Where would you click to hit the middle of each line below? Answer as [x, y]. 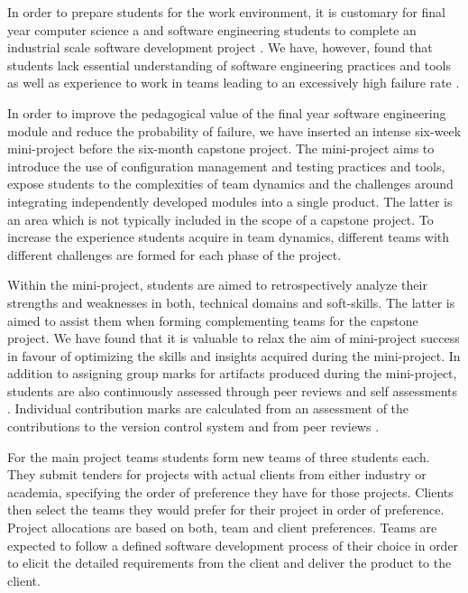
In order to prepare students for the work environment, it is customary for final [227, 12]
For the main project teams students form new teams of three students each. [219, 456]
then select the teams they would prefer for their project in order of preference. [226, 510]
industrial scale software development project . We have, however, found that [220, 47]
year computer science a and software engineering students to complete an [212, 29]
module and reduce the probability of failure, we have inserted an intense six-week [234, 130]
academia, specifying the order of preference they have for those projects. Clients [230, 491]
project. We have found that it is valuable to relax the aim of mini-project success [234, 338]
